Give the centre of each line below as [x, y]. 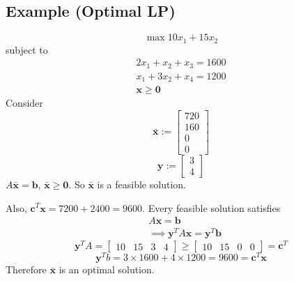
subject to [27, 49]
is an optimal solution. [107, 269]
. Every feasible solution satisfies [211, 207]
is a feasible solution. [141, 184]
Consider [24, 103]
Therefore [26, 269]
